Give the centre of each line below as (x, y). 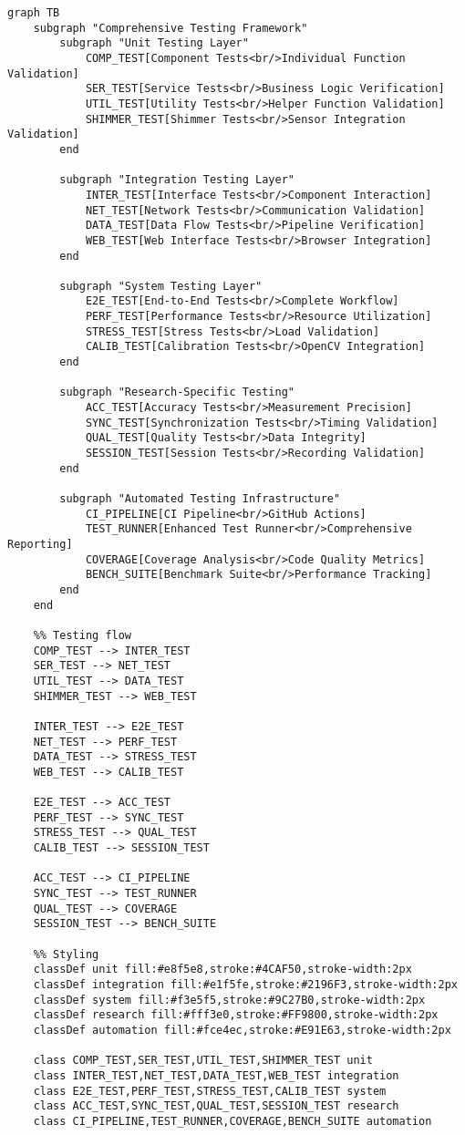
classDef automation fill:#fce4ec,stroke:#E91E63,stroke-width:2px (242, 1030)
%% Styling (66, 954)
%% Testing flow (83, 635)
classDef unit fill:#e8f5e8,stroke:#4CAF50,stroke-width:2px (222, 970)
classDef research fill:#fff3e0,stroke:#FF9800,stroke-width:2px (236, 1015)
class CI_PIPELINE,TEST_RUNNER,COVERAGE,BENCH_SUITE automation (232, 1121)
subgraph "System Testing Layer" (161, 286)
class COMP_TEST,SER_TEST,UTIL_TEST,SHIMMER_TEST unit (203, 1061)
